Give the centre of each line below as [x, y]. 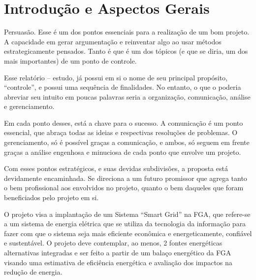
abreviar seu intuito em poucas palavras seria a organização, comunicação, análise [127, 96]
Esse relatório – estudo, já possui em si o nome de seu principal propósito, [116, 77]
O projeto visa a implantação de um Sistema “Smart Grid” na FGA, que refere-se [127, 214]
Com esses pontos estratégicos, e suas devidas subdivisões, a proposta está [116, 168]
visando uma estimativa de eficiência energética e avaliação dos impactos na [118, 262]
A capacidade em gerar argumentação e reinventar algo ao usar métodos [113, 41]
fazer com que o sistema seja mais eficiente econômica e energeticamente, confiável [128, 233]
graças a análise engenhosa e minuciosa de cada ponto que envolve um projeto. [123, 152]
